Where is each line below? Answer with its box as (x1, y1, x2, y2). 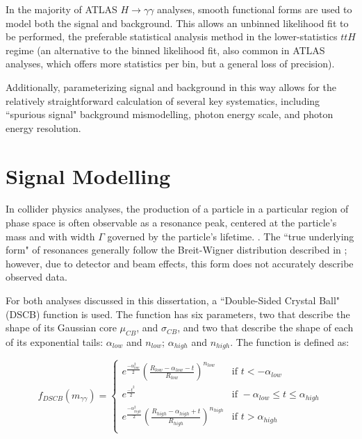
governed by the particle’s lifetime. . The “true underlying (107, 229, 354, 243)
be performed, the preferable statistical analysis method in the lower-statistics (6, 29, 338, 44)
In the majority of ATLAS (6, 2, 117, 16)
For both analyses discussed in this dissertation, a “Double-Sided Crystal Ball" (6, 293, 340, 308)
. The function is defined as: (230, 335, 349, 349)
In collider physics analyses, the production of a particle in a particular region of (6, 201, 349, 216)
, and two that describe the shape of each (177, 320, 354, 335)
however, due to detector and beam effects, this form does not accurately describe (6, 256, 354, 270)
